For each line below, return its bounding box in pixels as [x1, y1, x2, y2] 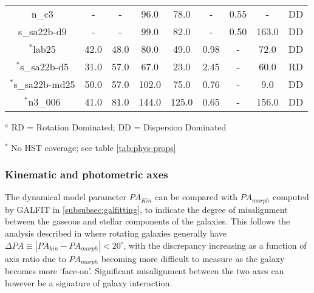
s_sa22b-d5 [20, 59, 69, 73]
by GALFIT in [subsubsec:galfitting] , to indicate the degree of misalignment [5, 203, 288, 215]
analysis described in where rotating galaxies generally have [5, 227, 227, 240]
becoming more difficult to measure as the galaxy [101, 252, 285, 264]
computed [272, 190, 309, 203]
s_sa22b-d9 [18, 24, 67, 38]
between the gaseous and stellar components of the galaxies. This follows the [5, 215, 290, 227]
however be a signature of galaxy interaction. [5, 276, 172, 289]
